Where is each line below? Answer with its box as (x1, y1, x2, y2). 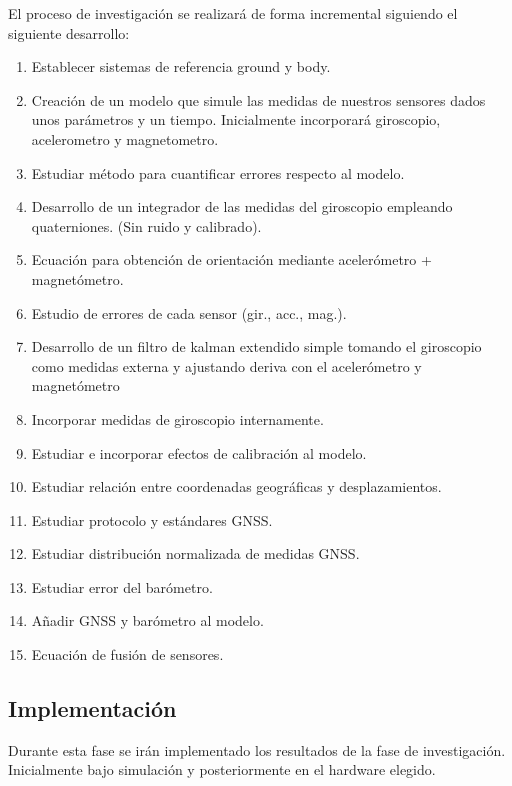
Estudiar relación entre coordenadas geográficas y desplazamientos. (31, 476, 442, 497)
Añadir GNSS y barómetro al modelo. (31, 610, 264, 631)
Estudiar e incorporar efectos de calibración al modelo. (31, 442, 367, 463)
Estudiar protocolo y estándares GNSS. (31, 509, 273, 530)
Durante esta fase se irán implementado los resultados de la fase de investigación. (8, 739, 506, 760)
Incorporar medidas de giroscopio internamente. (31, 408, 324, 429)
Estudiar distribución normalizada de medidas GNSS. (31, 543, 360, 564)
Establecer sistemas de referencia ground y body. (31, 56, 331, 77)
